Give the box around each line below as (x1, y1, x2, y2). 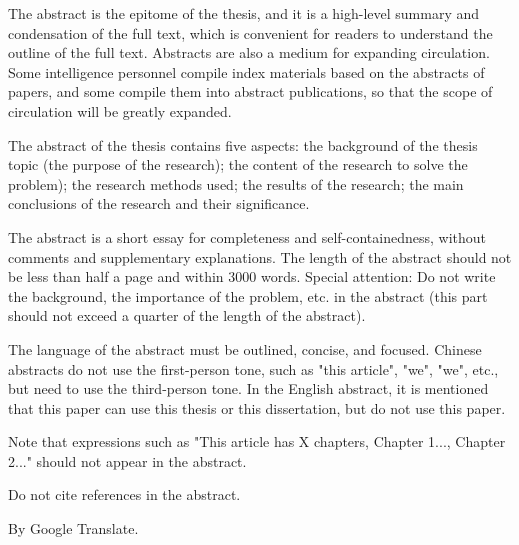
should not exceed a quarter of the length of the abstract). (8, 305, 366, 326)
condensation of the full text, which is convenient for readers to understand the (8, 22, 493, 43)
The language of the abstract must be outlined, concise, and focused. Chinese (8, 338, 482, 359)
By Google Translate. (8, 518, 139, 539)
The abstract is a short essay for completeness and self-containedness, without (8, 226, 487, 247)
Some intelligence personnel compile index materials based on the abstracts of (8, 61, 485, 82)
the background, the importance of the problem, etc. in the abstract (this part (8, 285, 488, 306)
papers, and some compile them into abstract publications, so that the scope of (8, 81, 493, 102)
